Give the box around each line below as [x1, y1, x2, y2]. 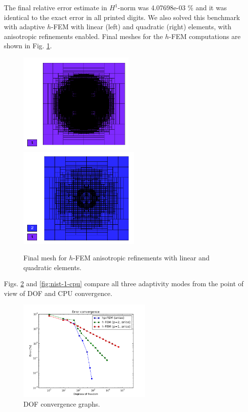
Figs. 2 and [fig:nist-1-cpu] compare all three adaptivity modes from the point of [4, 278, 244, 289]
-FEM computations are [169, 31, 241, 41]
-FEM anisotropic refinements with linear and [73, 253, 210, 263]
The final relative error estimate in [4, 2, 107, 12]
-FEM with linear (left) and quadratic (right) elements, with [51, 21, 231, 32]
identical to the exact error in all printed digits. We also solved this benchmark [4, 12, 240, 22]
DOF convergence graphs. [23, 399, 100, 409]
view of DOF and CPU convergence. [4, 288, 113, 298]
